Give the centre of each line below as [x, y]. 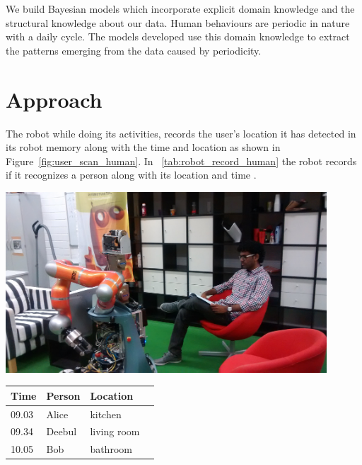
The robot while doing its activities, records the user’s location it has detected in [181, 133]
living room [115, 431]
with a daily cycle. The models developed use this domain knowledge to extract [178, 37]
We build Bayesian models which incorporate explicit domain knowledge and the [180, 9]
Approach [54, 99]
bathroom [111, 449]
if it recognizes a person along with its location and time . [131, 175]
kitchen [106, 414]
